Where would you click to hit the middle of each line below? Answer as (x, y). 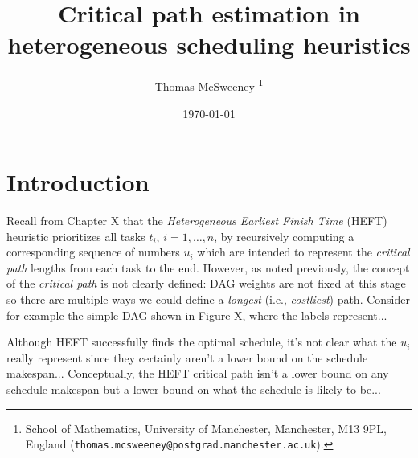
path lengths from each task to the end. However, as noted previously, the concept (208, 267)
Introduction (78, 182)
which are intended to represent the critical (303, 252)
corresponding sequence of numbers (93, 252)
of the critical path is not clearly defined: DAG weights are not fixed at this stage (206, 283)
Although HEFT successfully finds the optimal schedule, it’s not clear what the (202, 342)
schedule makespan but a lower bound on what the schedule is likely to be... (194, 389)
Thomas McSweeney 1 (209, 85)
